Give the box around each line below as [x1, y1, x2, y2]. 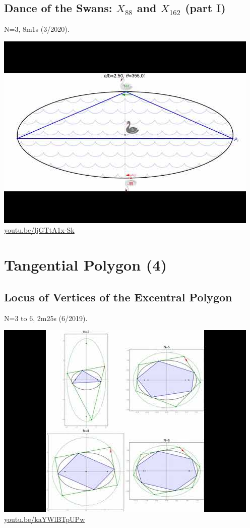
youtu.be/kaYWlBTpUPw [4, 513, 85, 524]
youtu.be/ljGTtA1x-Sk [4, 225, 75, 235]
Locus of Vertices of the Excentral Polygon [4, 289, 232, 304]
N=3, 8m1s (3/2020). [4, 24, 70, 34]
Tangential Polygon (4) [4, 254, 167, 275]
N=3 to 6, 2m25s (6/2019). [4, 312, 88, 323]
